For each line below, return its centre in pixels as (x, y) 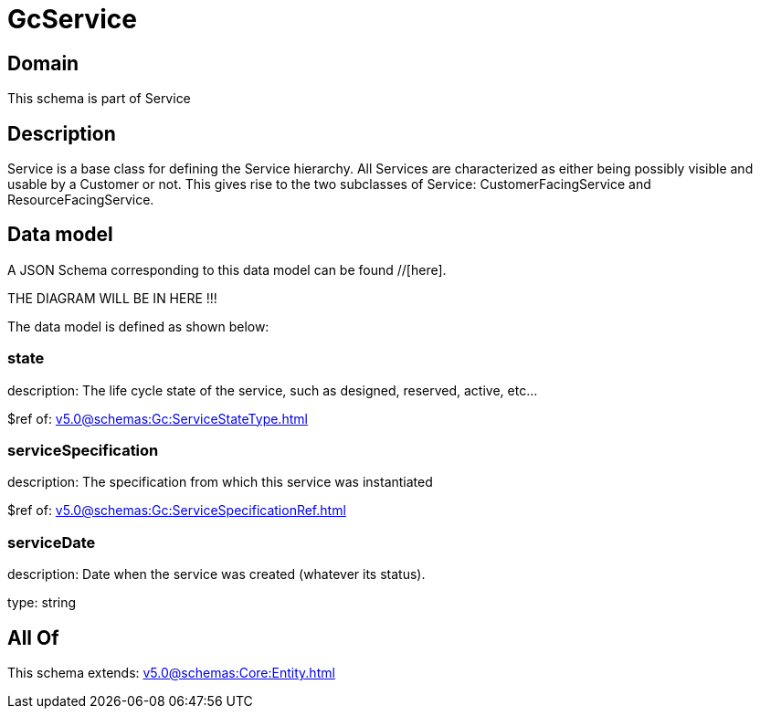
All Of (33, 637)
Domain (43, 63)
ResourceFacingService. (81, 200)
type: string (42, 603)
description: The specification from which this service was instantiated (220, 482)
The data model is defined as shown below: (138, 326)
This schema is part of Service (99, 99)
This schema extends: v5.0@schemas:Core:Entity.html (171, 672)
